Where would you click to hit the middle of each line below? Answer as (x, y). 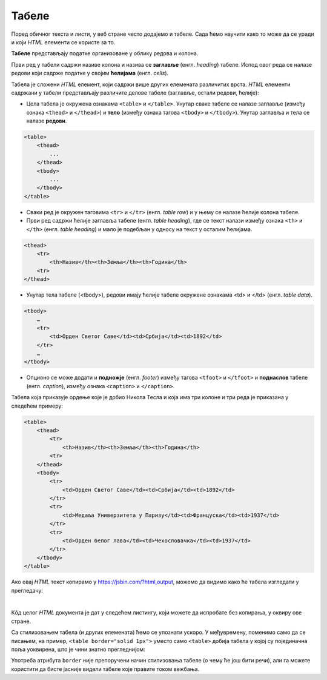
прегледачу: (27, 590)
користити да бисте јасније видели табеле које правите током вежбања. (105, 669)
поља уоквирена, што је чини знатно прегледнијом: (78, 649)
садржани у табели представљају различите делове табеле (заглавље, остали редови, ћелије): (135, 93)
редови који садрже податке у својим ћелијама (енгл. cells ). (90, 73)
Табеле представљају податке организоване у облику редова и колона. (105, 53)
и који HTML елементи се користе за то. (63, 42)
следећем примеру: (37, 406)
